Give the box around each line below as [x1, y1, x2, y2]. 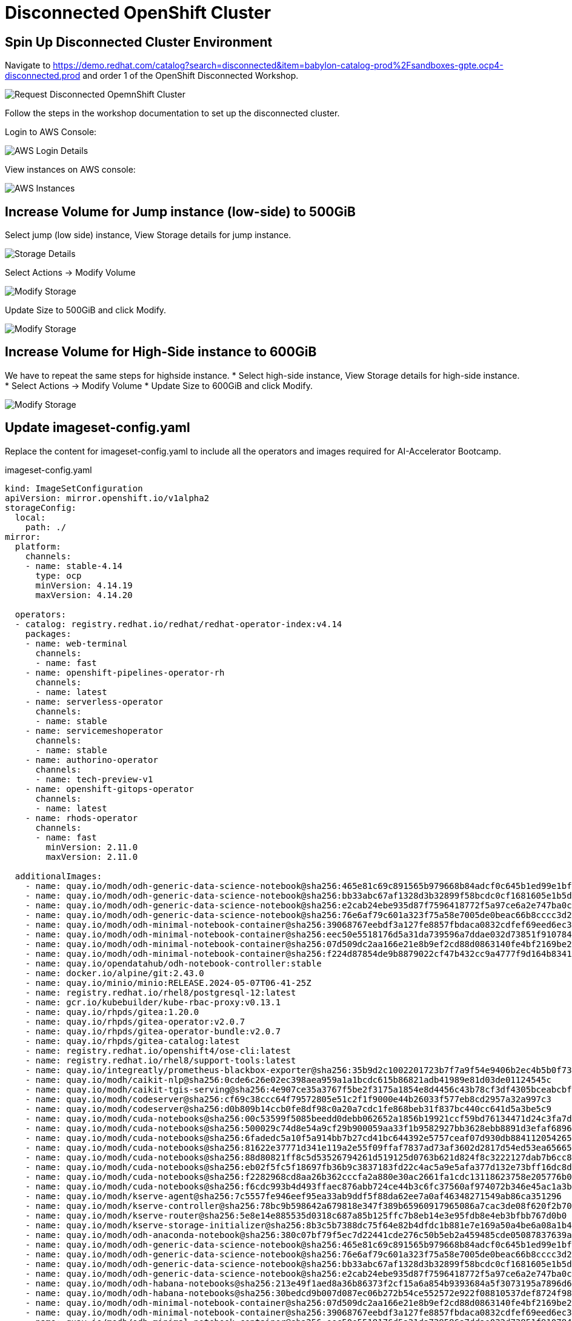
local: [15, 512, 46, 522]
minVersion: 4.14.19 [35, 580, 133, 590]
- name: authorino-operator [25, 754, 158, 765]
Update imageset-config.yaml [5, 420, 190, 436]
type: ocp [35, 570, 82, 581]
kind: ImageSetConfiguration [5, 483, 143, 493]
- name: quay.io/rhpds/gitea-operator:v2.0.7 [25, 1016, 245, 1027]
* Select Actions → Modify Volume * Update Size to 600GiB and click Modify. [5, 380, 313, 391]
